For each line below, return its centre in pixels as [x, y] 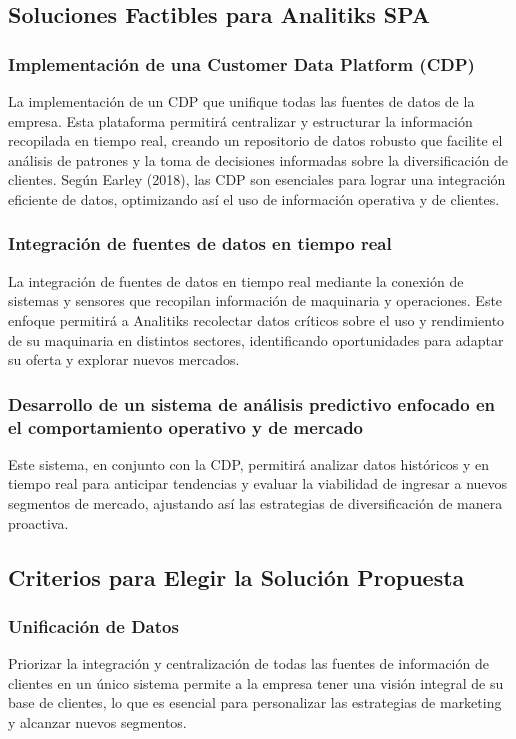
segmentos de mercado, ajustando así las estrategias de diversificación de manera [255, 503]
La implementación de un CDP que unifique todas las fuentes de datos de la [241, 101]
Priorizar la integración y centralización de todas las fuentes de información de [248, 663]
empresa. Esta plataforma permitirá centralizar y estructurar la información [240, 120]
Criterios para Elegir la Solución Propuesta [236, 576]
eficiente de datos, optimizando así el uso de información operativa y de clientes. [254, 198]
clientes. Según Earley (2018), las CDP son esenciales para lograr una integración [257, 179]
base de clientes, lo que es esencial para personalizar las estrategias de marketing [255, 702]
